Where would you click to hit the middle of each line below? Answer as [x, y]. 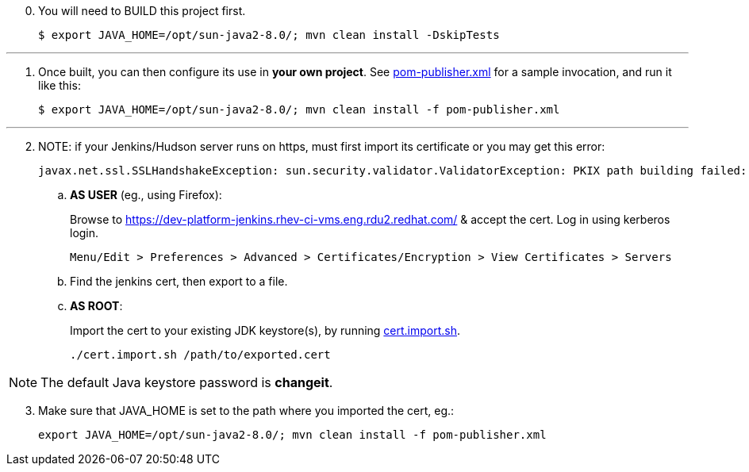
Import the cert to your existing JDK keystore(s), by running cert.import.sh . [265, 330]
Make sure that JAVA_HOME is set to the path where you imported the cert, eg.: [246, 411]
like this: [60, 85]
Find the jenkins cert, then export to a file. [179, 281]
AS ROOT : [96, 306]
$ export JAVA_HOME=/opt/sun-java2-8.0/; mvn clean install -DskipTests [269, 35]
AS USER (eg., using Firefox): [146, 195]
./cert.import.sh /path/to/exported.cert [200, 355]
